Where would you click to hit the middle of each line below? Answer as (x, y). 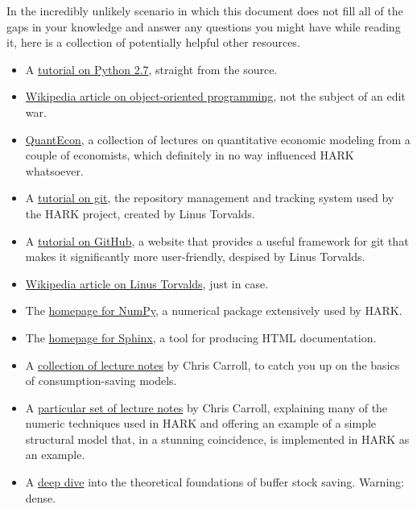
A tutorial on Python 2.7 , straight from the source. (151, 69)
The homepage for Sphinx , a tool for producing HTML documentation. (201, 337)
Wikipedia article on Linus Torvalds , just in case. (147, 283)
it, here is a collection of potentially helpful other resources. (153, 42)
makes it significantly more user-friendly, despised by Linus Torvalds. (195, 257)
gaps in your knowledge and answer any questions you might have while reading (204, 26)
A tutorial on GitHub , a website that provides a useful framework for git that (217, 240)
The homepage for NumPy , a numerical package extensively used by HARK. (214, 310)
